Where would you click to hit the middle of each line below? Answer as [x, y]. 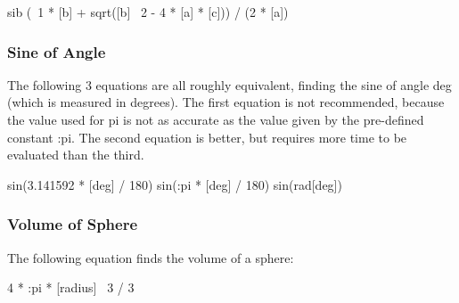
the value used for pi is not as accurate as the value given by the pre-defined [216, 119]
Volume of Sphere [73, 224]
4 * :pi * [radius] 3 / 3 [71, 287]
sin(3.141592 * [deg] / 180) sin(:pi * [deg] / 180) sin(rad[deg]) [175, 184]
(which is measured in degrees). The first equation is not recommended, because [226, 102]
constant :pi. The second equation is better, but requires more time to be [207, 137]
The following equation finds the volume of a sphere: [151, 257]
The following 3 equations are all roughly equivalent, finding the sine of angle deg [229, 84]
